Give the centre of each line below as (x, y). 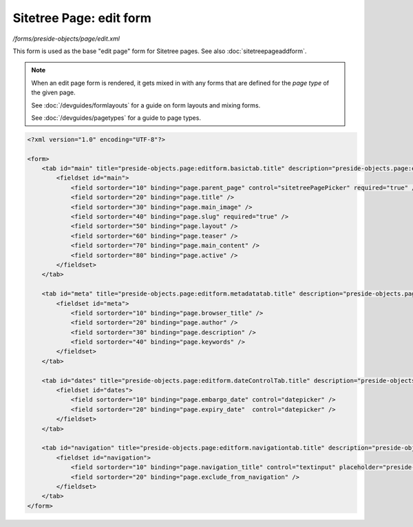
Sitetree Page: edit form (82, 18)
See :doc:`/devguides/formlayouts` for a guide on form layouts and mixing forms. (146, 105)
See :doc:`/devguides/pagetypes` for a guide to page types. (116, 118)
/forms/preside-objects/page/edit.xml (66, 39)
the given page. (53, 92)
